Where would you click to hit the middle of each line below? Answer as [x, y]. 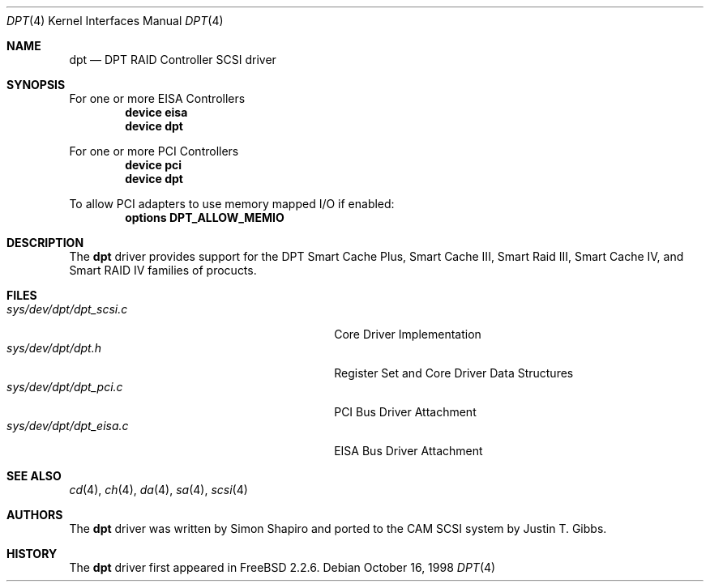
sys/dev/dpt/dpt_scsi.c [67, 309]
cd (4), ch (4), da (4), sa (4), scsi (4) [158, 490]
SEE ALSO [34, 476]
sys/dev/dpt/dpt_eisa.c [68, 426]
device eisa [156, 112]
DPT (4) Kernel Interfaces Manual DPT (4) [115, 21]
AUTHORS [35, 515]
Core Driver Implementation [408, 334]
